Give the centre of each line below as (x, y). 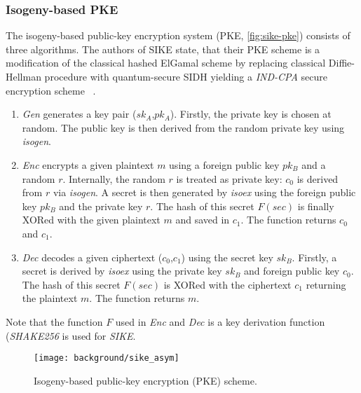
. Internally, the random (114, 178)
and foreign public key (292, 271)
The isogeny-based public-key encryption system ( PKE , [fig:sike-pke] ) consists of (178, 35)
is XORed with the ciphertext (227, 284)
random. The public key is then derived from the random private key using (183, 127)
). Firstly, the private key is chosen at (251, 114)
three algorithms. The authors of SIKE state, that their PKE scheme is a (163, 49)
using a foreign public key (224, 164)
